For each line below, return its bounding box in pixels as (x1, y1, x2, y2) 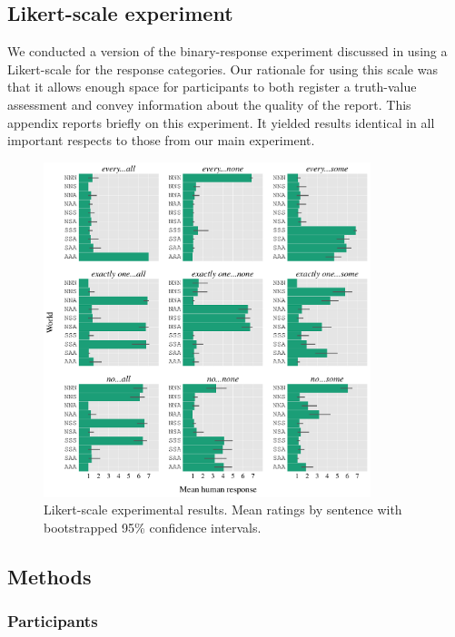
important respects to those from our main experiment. (7, 131, 315, 150)
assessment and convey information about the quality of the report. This (7, 94, 411, 113)
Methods (7, 562, 92, 590)
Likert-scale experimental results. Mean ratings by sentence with (44, 500, 402, 519)
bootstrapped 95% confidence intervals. (44, 518, 262, 536)
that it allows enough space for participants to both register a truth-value (7, 77, 417, 96)
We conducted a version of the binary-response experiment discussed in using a (7, 42, 448, 61)
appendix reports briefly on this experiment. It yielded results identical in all (7, 113, 435, 132)
